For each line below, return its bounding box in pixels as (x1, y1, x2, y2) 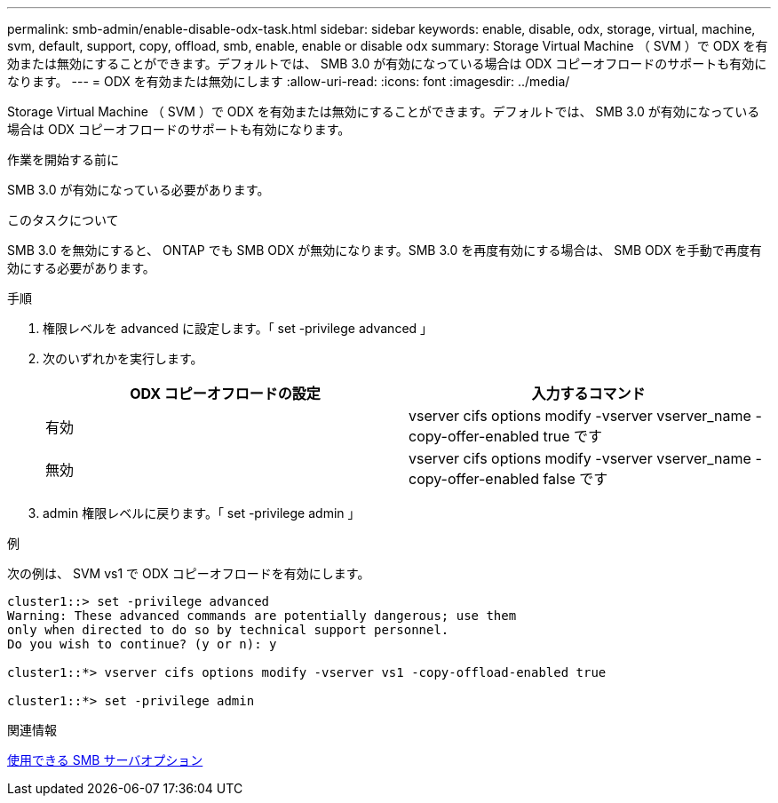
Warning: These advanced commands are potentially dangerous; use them (7, 608, 517, 623)
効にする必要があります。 (7, 260, 155, 275)
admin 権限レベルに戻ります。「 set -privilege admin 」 (43, 505, 361, 521)
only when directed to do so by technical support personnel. (7, 623, 449, 637)
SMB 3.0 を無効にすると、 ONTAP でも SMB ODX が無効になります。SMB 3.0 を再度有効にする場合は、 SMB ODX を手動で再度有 (7, 242, 762, 258)
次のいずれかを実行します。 (43, 351, 203, 366)
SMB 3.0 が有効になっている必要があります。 (7, 182, 270, 197)
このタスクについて (7, 212, 119, 227)
